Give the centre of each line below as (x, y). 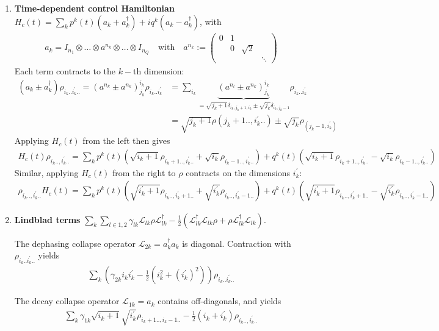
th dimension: (159, 71)
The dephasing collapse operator (75, 243)
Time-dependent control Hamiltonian (94, 8)
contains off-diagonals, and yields (219, 301)
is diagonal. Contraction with (237, 243)
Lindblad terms (47, 219)
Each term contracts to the (65, 71)
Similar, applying (46, 172)
